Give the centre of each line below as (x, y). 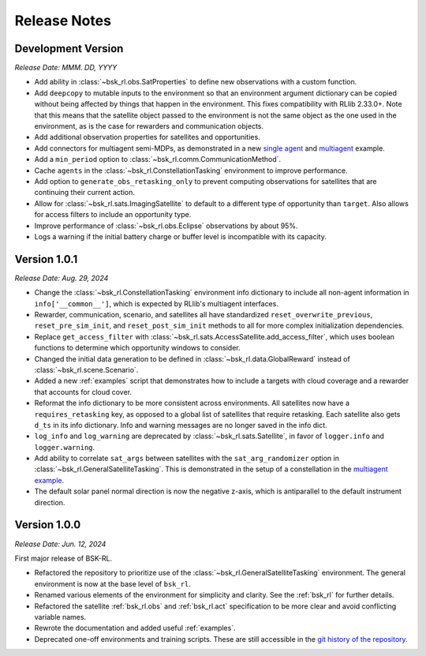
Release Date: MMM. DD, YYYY (66, 68)
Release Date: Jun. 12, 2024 (60, 544)
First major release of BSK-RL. (64, 558)
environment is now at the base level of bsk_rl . (112, 583)
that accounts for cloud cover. (83, 392)
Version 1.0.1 (46, 259)
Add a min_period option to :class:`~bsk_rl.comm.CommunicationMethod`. (158, 159)
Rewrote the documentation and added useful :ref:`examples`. (135, 628)
